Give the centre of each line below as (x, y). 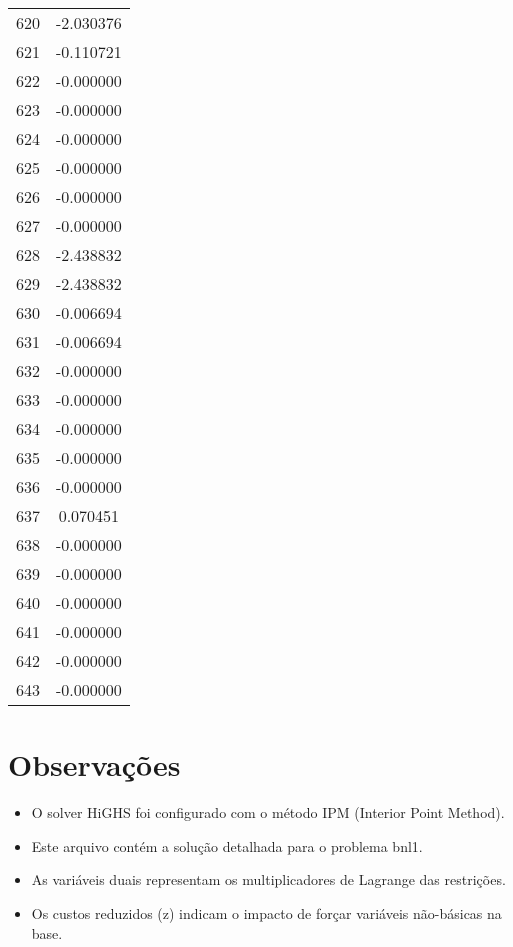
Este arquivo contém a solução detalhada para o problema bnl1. (227, 845)
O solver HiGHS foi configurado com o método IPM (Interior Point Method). (268, 812)
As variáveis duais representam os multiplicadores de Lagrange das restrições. (268, 879)
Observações (94, 764)
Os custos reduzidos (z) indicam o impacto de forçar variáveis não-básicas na (266, 912)
